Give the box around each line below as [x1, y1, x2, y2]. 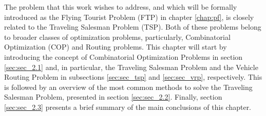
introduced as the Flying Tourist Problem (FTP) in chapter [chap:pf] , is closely [4, 11, 254, 22]
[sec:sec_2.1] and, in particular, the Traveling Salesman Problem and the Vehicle [4, 61, 258, 72]
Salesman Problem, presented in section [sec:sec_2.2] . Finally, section [4, 91, 222, 102]
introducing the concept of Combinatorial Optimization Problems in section [4, 51, 243, 62]
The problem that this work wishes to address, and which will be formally [4, 2, 237, 12]
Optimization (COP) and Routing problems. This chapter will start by [4, 41, 227, 52]
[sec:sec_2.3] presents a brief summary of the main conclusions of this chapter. [4, 101, 252, 112]
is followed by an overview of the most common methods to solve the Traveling [4, 81, 253, 92]
